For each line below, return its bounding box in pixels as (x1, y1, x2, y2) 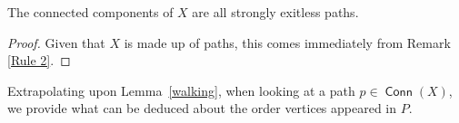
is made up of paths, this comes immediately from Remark (124, 33, 451, 52)
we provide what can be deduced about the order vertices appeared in (7, 99, 397, 118)
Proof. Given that (7, 33, 105, 52)
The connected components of (7, 3, 174, 21)
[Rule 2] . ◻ (7, 51, 71, 70)
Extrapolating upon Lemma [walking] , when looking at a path (7, 80, 355, 99)
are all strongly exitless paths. (192, 3, 359, 21)
